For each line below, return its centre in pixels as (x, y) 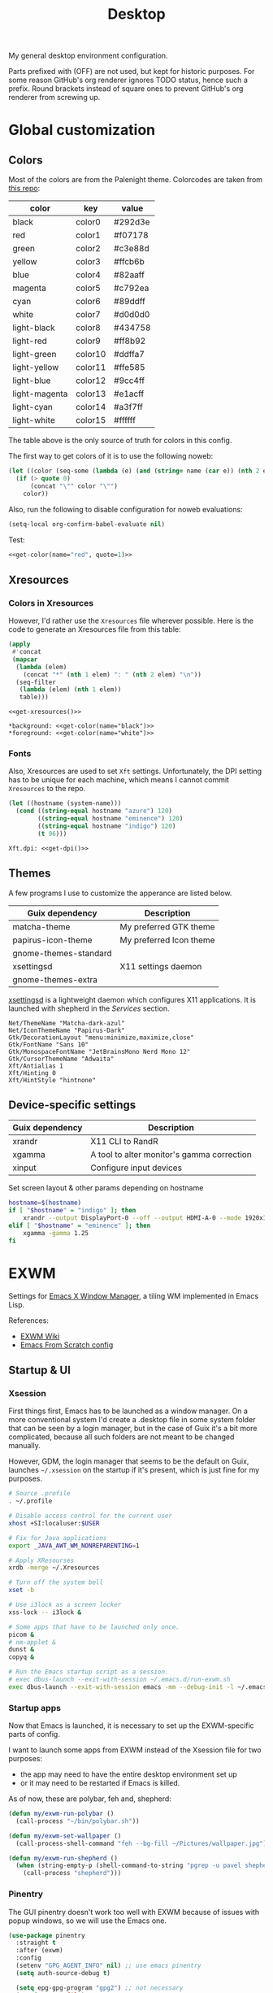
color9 (89, 341)
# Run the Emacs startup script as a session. (89, 1672)
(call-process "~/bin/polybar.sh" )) (78, 1821)
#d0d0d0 (132, 315)
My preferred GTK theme (167, 926)
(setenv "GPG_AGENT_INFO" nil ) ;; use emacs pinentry (108, 1966)
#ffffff (125, 420)
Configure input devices (136, 1168)
